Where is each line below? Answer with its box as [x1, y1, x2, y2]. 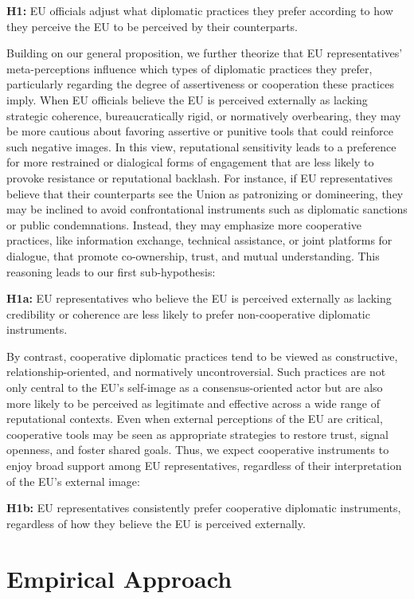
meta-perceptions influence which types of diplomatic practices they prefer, [6, 60, 373, 76]
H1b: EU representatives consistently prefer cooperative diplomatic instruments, [6, 499, 401, 516]
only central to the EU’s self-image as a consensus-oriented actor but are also [6, 379, 383, 396]
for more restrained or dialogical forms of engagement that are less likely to [6, 154, 374, 170]
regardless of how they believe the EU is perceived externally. [6, 515, 306, 531]
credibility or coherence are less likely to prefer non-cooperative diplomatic [6, 305, 370, 322]
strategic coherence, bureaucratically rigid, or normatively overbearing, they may [6, 107, 401, 123]
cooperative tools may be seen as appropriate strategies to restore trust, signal [6, 425, 389, 442]
